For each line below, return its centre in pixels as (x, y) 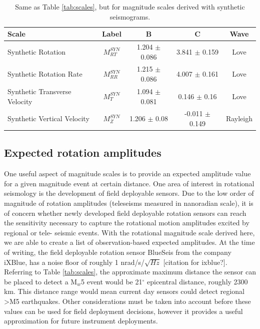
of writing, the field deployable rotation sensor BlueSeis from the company (118, 252)
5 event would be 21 (112, 281)
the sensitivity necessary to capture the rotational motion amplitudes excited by (127, 223)
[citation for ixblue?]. (195, 262)
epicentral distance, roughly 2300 (197, 281)
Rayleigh (239, 118)
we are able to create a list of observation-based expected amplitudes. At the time (129, 242)
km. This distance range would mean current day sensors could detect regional (124, 291)
